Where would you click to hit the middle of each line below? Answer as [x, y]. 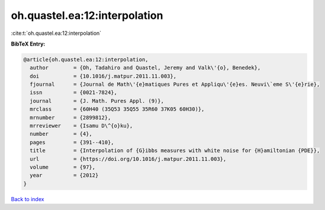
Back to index [28, 199]
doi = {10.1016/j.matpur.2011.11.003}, [103, 76]
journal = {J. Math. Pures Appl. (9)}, [97, 101]
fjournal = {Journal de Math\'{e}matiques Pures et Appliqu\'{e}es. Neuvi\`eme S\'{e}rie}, [175, 85]
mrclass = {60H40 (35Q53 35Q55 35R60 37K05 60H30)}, [117, 109]
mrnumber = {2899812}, [70, 117]
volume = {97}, [63, 167]
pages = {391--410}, [72, 142]
